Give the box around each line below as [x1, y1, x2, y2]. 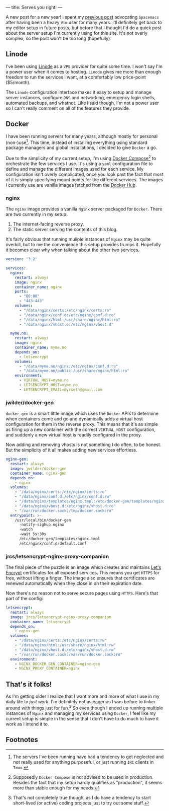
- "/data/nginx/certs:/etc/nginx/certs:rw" [15, 638, 107, 643]
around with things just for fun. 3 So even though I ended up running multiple [6, 704, 163, 711]
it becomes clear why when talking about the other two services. [6, 247, 140, 253]
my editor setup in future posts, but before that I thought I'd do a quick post [6, 25, 162, 31]
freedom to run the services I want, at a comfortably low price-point [6, 74, 146, 80]
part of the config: [6, 596, 43, 602]
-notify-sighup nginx [19, 522, 65, 528]
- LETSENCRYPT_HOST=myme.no [19, 383, 78, 388]
